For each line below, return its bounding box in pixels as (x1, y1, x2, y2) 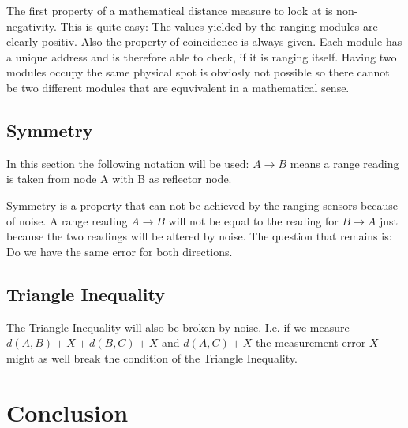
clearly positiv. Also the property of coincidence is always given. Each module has (6, 33, 402, 50)
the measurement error (256, 334, 366, 351)
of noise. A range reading (6, 212, 128, 229)
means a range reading (290, 154, 399, 171)
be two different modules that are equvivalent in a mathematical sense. (6, 79, 350, 95)
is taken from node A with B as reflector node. (6, 170, 232, 187)
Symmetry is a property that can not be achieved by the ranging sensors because (6, 196, 399, 213)
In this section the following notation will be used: (6, 154, 249, 171)
